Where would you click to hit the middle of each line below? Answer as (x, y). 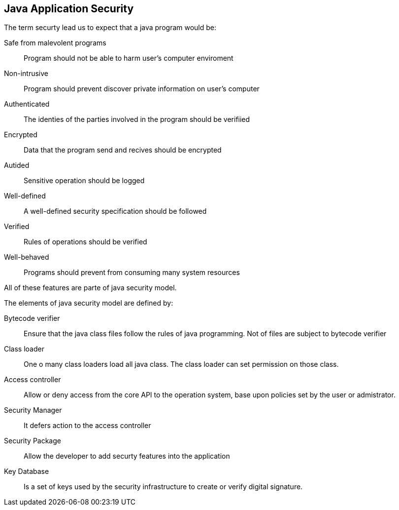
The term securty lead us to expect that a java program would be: (110, 28)
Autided (17, 165)
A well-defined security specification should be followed (115, 211)
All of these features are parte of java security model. (90, 288)
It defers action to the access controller (87, 426)
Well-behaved (27, 257)
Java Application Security (69, 9)
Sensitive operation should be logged (84, 181)
